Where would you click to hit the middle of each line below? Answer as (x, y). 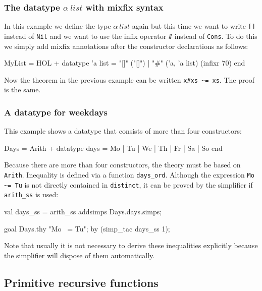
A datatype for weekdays (56, 112)
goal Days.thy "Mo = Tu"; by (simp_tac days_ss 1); (87, 228)
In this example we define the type (58, 26)
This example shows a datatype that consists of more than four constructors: (123, 131)
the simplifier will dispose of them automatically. (80, 255)
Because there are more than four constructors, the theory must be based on (122, 165)
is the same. (22, 90)
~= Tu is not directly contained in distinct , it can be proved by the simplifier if (128, 184)
